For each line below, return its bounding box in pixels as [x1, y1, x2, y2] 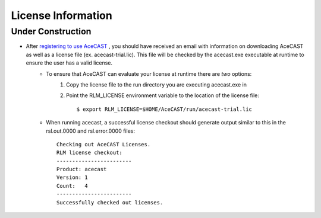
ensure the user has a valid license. [26, 59, 113, 66]
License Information [11, 9, 112, 22]
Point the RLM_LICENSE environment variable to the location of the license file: [66, 92, 260, 99]
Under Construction [11, 26, 92, 37]
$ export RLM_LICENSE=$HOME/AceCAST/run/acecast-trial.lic [76, 105, 253, 113]
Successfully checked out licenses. [56, 199, 163, 206]
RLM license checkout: [56, 149, 123, 156]
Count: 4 [56, 182, 89, 189]
